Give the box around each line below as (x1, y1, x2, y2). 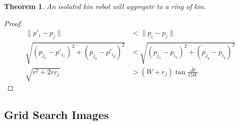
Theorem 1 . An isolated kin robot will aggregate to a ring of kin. (4, 1, 206, 11)
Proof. (4, 18, 23, 28)
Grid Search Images (4, 107, 109, 122)
